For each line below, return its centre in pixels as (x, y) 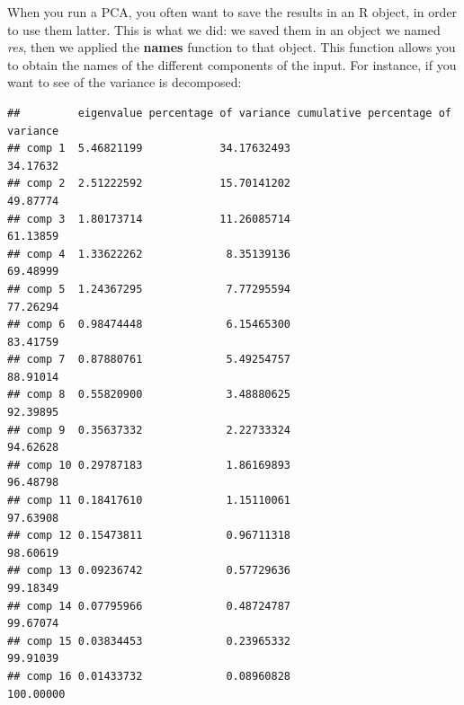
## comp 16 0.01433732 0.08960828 (149, 676)
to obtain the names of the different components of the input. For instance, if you (232, 64)
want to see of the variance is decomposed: (125, 82)
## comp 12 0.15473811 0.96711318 (149, 536)
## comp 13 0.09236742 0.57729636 (149, 571)
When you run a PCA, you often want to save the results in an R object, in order (232, 12)
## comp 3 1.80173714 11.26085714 (149, 219)
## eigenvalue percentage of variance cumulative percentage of (229, 113)
